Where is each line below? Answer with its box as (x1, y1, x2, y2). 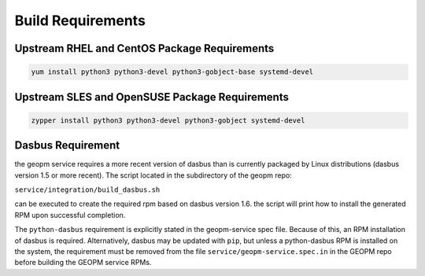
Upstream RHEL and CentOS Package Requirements (14, 42, 275, 55)
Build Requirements (14, 12, 146, 29)
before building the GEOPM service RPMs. (14, 258, 152, 267)
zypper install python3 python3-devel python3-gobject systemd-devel (31, 116, 305, 125)
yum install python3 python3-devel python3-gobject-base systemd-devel (31, 68, 314, 76)
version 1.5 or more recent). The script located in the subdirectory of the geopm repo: (14, 170, 293, 180)
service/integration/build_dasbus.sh (14, 186, 161, 194)
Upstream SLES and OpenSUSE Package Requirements (14, 90, 289, 104)
